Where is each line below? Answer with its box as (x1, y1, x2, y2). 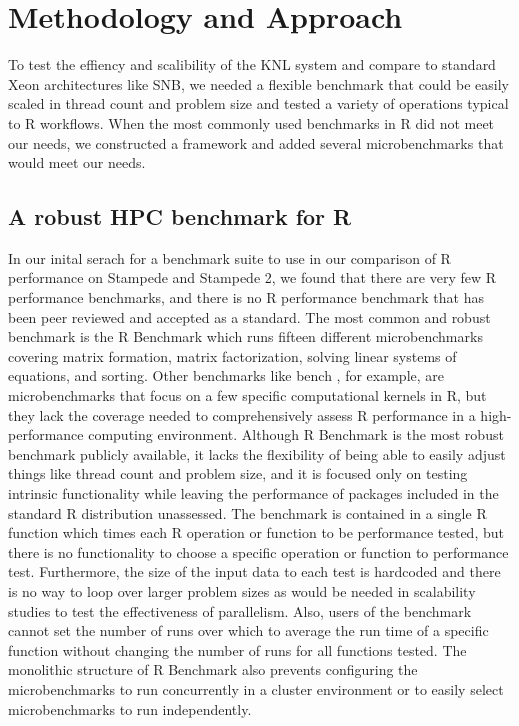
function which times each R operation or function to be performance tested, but (8, 522, 504, 543)
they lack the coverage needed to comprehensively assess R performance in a (8, 404, 476, 425)
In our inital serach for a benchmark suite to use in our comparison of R (8, 247, 451, 268)
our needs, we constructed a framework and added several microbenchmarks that (8, 132, 504, 153)
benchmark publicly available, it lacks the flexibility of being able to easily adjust (8, 443, 506, 464)
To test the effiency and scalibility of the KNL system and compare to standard (8, 54, 496, 75)
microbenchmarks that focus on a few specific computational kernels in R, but (8, 385, 487, 406)
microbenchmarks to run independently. (8, 698, 252, 719)
